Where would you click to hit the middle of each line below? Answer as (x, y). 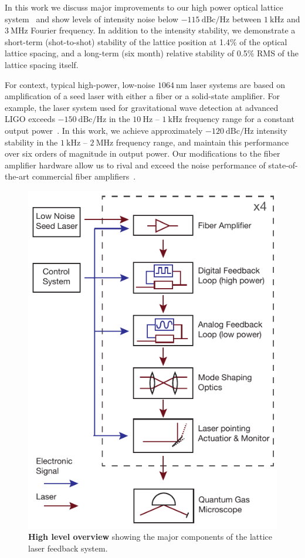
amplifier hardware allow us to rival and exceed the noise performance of (135, 165)
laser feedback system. (68, 548)
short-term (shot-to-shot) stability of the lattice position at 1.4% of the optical (146, 41)
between (247, 18)
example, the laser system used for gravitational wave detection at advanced (142, 107)
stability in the (31, 142)
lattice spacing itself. (42, 64)
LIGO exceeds (30, 119)
